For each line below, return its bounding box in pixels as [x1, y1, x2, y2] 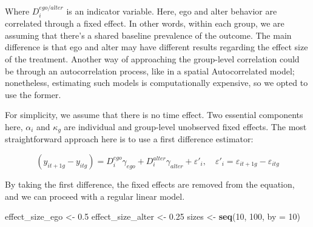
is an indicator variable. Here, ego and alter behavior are [66, 4, 277, 17]
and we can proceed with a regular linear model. [5, 189, 185, 202]
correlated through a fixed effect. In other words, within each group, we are [5, 17, 284, 30]
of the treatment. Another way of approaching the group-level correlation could [5, 53, 300, 65]
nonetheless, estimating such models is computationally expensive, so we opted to [5, 76, 308, 89]
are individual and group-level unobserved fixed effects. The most [64, 120, 307, 133]
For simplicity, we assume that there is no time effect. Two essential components [5, 108, 303, 121]
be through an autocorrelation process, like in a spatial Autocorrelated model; [5, 64, 295, 77]
